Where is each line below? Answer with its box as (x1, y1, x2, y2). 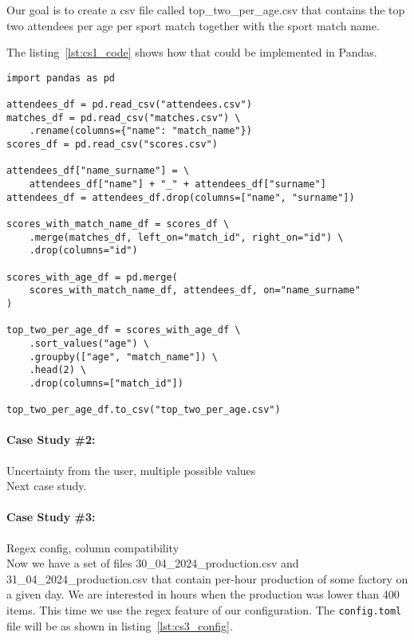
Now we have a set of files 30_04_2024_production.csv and (6, 555, 299, 571)
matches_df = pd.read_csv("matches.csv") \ (6, 112, 241, 124)
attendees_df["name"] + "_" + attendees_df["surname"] (29, 179, 326, 190)
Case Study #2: (6, 431, 96, 448)
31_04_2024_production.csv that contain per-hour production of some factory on (6, 570, 408, 587)
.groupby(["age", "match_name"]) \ (29, 351, 218, 363)
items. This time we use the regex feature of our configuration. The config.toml (6, 602, 402, 618)
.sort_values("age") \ (29, 337, 149, 349)
